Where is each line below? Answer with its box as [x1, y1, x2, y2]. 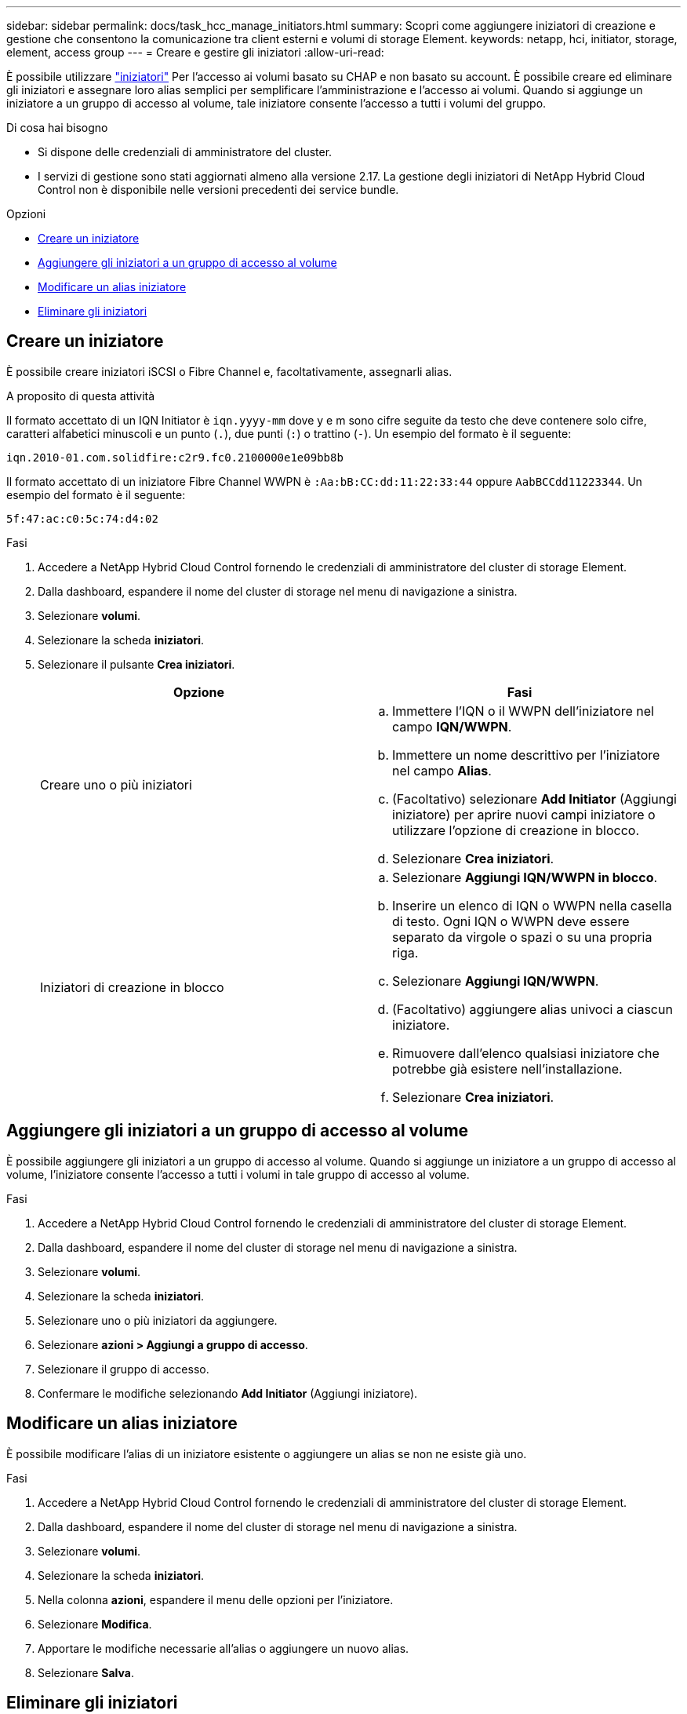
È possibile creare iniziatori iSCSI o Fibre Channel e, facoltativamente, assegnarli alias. [6, 364, 453, 378]
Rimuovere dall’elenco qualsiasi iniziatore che [392, 1045, 660, 1061]
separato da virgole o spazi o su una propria [392, 928, 652, 945]
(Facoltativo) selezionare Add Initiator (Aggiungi [392, 790, 677, 807]
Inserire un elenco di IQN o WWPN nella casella [392, 897, 672, 914]
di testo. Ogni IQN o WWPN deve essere [392, 913, 630, 929]
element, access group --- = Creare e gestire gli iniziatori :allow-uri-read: [6, 46, 384, 59]
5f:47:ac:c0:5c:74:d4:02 [6, 512, 158, 525]
